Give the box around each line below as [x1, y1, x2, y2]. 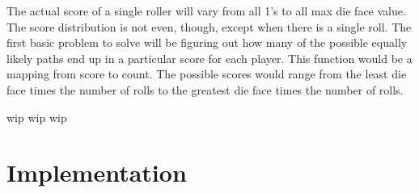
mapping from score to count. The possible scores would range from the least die [6, 65, 407, 82]
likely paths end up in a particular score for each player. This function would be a [6, 49, 413, 66]
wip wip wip [6, 108, 67, 125]
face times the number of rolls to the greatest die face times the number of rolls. [6, 81, 404, 98]
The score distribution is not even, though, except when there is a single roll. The [6, 18, 412, 35]
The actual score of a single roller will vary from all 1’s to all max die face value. [6, 2, 406, 19]
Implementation [6, 156, 187, 189]
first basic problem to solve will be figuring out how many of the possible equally [6, 34, 408, 51]
